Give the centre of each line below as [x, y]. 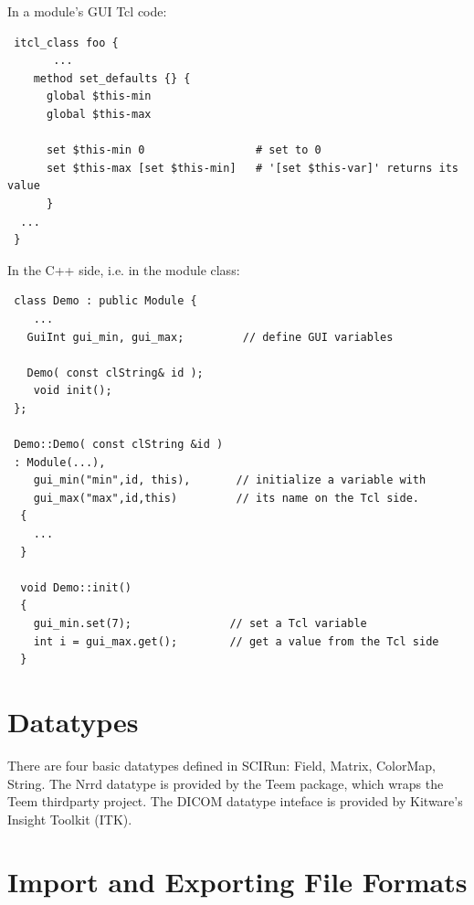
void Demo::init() [76, 587]
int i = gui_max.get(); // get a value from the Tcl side [236, 641]
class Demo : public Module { [105, 301]
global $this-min [99, 96]
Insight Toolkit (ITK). [70, 819]
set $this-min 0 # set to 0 [184, 150]
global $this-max [99, 114]
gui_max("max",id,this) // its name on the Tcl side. [226, 498]
